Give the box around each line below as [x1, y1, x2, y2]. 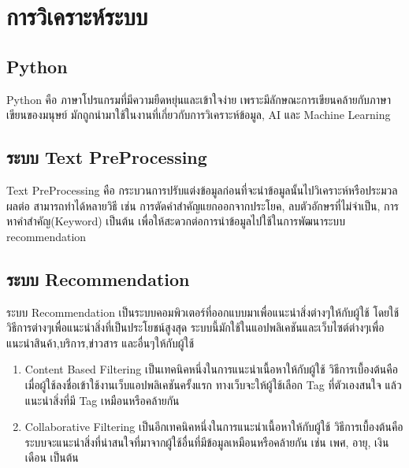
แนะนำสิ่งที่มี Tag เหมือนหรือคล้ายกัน [24, 392, 180, 408]
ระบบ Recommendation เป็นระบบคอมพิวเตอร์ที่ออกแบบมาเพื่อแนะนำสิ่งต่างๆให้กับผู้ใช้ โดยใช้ [6, 303, 400, 320]
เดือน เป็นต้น [24, 449, 79, 466]
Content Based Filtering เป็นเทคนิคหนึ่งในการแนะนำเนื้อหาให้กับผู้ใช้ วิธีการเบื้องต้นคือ [24, 361, 398, 377]
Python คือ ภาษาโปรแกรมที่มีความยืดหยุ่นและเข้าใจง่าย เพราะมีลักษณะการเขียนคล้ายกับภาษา [6, 91, 391, 107]
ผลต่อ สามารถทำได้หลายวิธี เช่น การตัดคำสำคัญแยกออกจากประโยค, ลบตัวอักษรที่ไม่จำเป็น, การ [6, 197, 400, 214]
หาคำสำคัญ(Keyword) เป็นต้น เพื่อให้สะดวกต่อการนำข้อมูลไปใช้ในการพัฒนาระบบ [6, 213, 345, 229]
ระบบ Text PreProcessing [6, 145, 207, 169]
